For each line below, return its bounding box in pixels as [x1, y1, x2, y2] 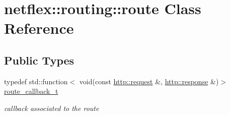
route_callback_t [4, 86, 58, 96]
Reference [4, 18, 74, 38]
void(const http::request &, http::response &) [79, 76, 219, 86]
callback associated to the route [4, 102, 99, 113]
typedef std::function [4, 76, 68, 86]
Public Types [4, 52, 74, 68]
